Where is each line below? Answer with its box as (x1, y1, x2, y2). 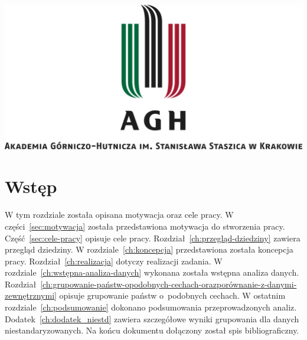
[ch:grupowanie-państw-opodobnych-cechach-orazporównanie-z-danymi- (40, 277, 297, 290)
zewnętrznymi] (5, 289, 57, 302)
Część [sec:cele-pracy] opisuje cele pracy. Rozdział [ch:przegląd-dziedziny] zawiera (5, 231, 301, 244)
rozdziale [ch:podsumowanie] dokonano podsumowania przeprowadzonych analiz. (5, 301, 297, 313)
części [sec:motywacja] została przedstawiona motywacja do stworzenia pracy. (5, 220, 285, 232)
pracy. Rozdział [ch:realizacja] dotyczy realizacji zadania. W (5, 254, 223, 267)
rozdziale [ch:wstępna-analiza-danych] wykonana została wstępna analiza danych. (5, 266, 299, 279)
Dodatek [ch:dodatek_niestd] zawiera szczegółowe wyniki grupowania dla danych (5, 312, 299, 325)
